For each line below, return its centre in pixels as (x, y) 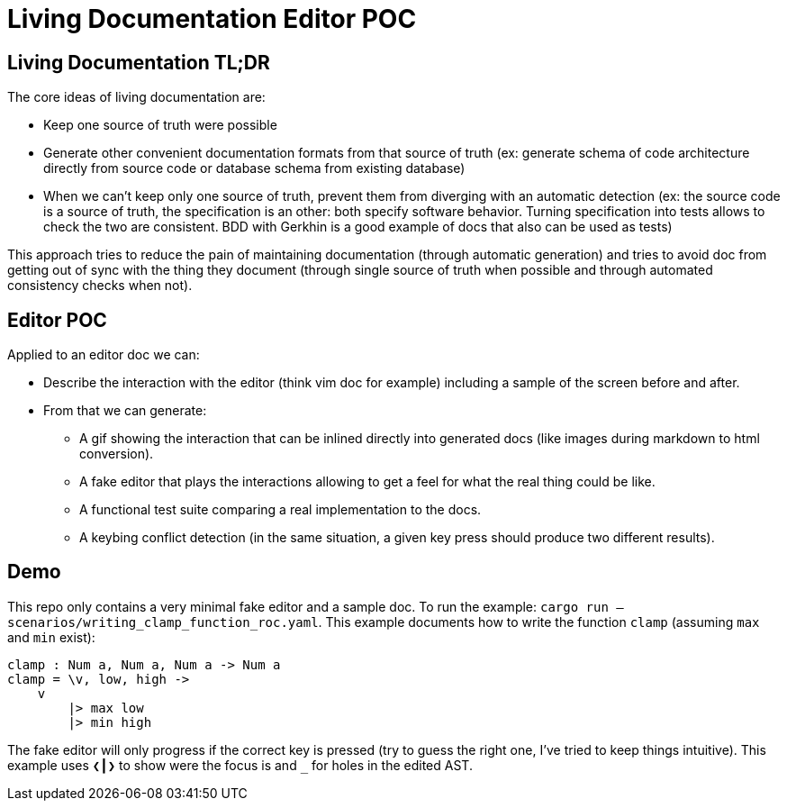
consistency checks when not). (100, 286)
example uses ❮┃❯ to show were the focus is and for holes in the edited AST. (240, 765)
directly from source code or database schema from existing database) (254, 168)
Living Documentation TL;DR (139, 62)
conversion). (117, 454)
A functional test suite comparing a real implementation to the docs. (280, 510)
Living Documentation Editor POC (212, 19)
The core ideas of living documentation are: (136, 97)
